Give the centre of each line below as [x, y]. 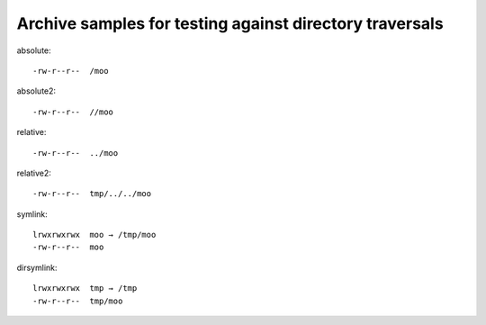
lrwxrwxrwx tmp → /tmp [85, 289]
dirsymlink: [37, 267]
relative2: [34, 173]
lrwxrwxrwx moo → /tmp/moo [94, 235]
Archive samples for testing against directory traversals [230, 23]
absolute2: [36, 91]
